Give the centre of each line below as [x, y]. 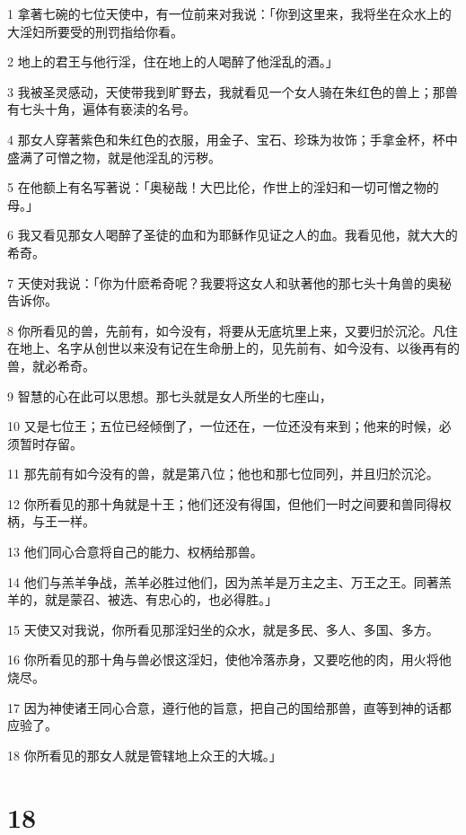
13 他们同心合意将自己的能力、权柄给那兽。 [135, 552]
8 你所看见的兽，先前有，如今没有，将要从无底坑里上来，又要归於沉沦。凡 [226, 330]
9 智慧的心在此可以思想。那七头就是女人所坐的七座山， [170, 396]
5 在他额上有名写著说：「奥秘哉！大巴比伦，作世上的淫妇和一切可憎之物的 [223, 187]
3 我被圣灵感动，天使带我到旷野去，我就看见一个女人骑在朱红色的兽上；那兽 [233, 91]
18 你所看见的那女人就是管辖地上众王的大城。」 [145, 755]
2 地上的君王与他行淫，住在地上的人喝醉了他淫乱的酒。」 [173, 62]
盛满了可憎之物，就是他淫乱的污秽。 [114, 157]
